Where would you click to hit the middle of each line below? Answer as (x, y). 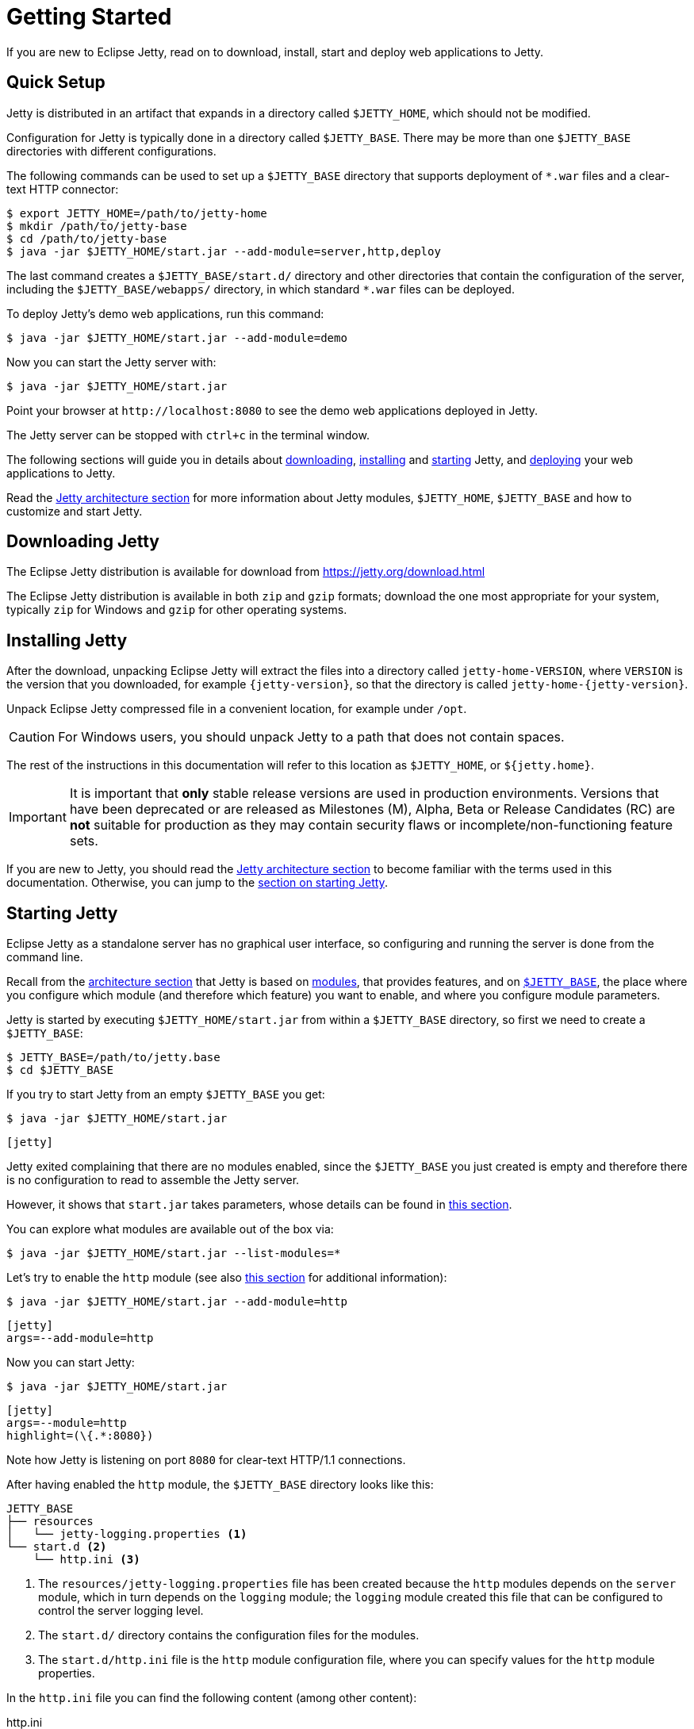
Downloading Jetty (83, 542)
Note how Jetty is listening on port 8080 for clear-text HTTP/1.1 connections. (206, 1460)
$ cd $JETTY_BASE (60, 1070)
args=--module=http (67, 1423)
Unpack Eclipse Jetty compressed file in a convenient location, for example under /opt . (237, 709)
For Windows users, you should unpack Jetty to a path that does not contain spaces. (311, 737)
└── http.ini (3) (86, 1560)
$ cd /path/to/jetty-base (87, 238)
